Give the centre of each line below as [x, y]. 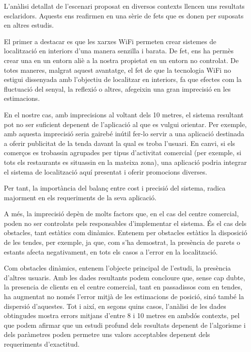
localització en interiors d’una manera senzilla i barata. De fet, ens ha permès [119, 51]
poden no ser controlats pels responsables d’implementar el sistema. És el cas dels [125, 223]
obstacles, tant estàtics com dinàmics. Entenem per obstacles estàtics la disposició [125, 232]
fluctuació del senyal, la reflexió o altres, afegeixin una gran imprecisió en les [117, 88]
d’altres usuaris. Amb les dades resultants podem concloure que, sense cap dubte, [125, 277]
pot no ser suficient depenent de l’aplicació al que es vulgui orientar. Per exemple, [125, 124]
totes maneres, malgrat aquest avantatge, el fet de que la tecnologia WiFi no [118, 70]
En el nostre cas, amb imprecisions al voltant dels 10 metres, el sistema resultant [124, 114]
